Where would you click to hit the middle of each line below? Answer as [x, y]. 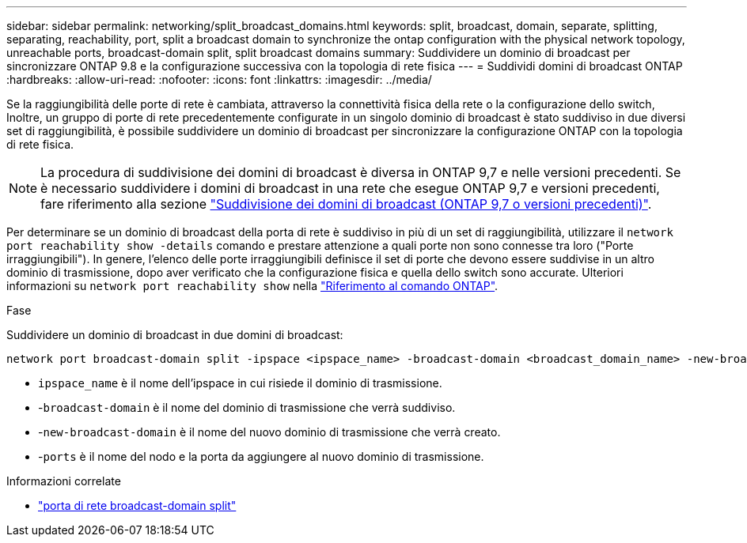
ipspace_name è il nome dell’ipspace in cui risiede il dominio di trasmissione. [240, 383]
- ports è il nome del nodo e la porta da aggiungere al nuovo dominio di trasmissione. [261, 456]
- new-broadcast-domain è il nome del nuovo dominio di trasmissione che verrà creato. [269, 432]
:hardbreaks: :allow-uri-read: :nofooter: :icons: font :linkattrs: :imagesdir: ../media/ [219, 79]
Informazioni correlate [64, 481]
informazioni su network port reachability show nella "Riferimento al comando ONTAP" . [252, 286]
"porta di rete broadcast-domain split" [137, 505]
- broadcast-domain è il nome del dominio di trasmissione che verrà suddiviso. [247, 407]
